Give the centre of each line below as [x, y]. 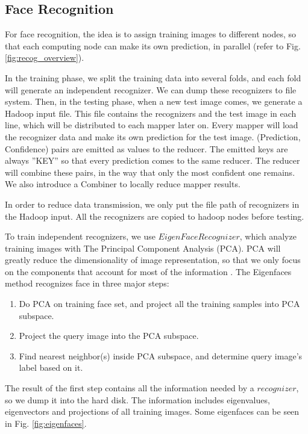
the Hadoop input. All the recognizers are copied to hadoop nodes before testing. [155, 216]
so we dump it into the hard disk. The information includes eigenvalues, [137, 399]
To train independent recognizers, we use [80, 236]
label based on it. [51, 367]
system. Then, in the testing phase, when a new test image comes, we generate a [154, 101]
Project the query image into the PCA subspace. [109, 336]
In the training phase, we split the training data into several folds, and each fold [153, 77]
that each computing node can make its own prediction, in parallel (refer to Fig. [153, 45]
